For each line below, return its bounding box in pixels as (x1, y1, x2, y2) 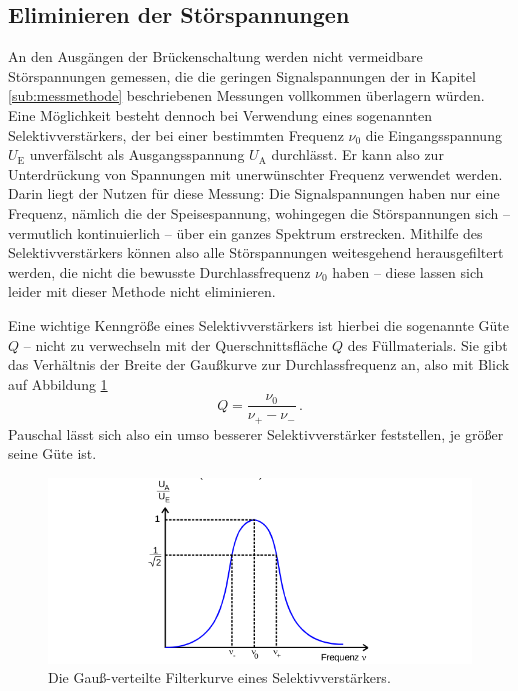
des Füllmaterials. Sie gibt (347, 334, 508, 355)
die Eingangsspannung (365, 124, 502, 145)
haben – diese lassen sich (332, 261, 484, 282)
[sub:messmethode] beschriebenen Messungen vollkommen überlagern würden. (8, 85, 485, 106)
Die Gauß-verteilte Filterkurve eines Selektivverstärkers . (48, 667, 391, 688)
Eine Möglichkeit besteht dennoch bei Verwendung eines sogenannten (8, 104, 432, 125)
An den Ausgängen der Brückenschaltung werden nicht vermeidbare (8, 46, 423, 67)
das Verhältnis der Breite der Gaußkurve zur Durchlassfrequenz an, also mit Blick (8, 354, 510, 375)
